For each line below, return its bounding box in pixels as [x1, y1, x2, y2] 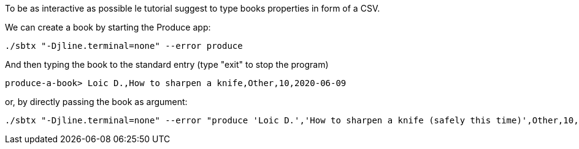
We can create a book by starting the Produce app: [5, 22, 211, 32]
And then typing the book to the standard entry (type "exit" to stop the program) [5, 59, 329, 70]
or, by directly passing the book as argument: [5, 96, 188, 107]
